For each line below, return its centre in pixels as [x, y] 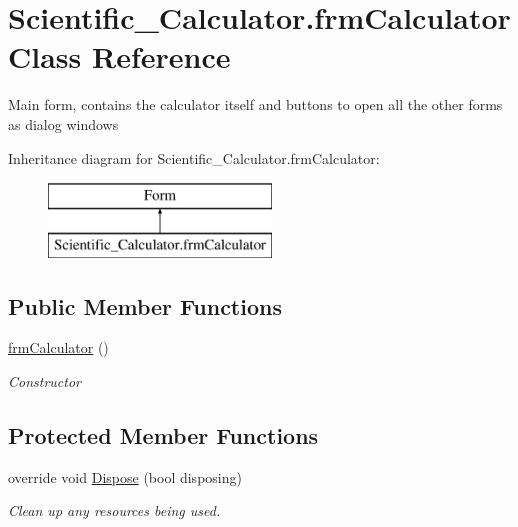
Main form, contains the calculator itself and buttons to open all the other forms [255, 104]
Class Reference [119, 56]
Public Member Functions [145, 305]
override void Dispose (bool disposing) [125, 476]
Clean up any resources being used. [114, 510]
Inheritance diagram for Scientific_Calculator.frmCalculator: [194, 157]
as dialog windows [63, 123]
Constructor [44, 381]
